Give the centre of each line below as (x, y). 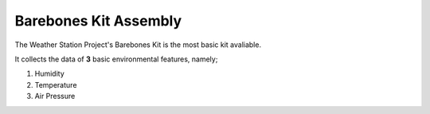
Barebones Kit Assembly (98, 21)
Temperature (56, 85)
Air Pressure (55, 96)
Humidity (50, 74)
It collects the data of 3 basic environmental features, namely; (116, 59)
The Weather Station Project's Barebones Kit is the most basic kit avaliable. (138, 45)
